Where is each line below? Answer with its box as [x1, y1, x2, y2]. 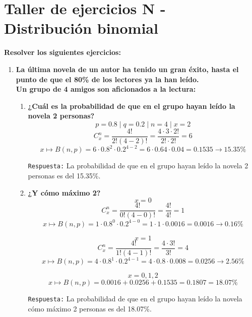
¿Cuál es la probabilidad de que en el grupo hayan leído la [28, 100, 235, 111]
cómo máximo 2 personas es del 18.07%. [28, 303, 152, 314]
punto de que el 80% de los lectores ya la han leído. [16, 74, 199, 84]
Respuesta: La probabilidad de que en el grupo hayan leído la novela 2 [28, 160, 248, 171]
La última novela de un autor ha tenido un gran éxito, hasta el [16, 64, 239, 74]
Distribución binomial [4, 18, 158, 38]
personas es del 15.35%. [28, 170, 101, 181]
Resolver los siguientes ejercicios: [4, 47, 121, 57]
